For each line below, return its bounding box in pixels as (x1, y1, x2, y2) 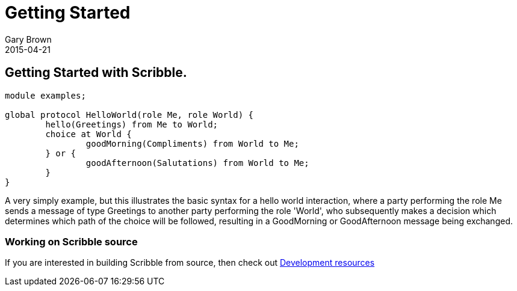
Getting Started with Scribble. (5, 65, 187, 81)
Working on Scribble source (5, 235, 138, 248)
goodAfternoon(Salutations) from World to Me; (85, 158, 309, 168)
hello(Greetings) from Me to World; (45, 119, 218, 129)
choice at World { (45, 129, 132, 139)
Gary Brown (5, 34, 52, 44)
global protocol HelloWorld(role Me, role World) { (5, 109, 254, 120)
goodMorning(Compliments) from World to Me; (85, 138, 299, 149)
